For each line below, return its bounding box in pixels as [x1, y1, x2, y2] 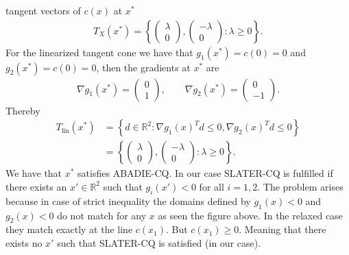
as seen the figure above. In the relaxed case [158, 208, 343, 222]
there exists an [5, 179, 67, 193]
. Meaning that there [239, 222, 326, 236]
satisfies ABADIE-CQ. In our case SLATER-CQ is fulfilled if [77, 166, 333, 180]
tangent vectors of [5, 3, 81, 17]
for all [199, 179, 224, 193]
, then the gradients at [96, 60, 191, 74]
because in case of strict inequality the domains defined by [5, 193, 251, 208]
